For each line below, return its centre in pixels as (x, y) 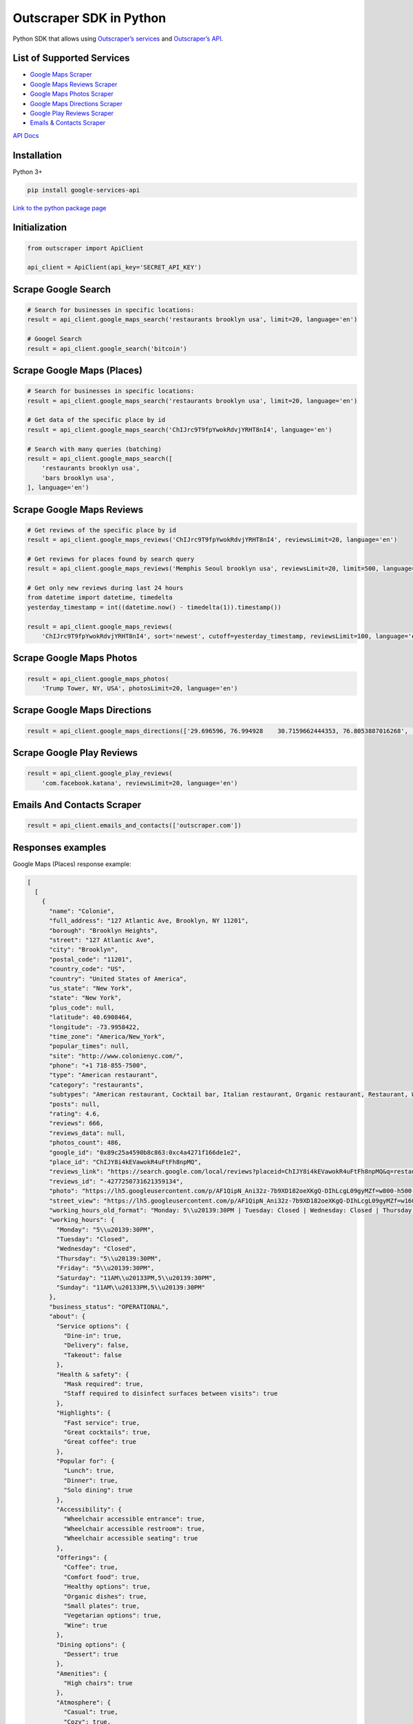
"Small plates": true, (102, 1606)
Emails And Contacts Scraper (77, 804)
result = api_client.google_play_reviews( (100, 773)
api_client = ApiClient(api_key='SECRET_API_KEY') (115, 268)
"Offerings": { (82, 1557)
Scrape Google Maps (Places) (77, 371)
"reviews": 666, (76, 1123)
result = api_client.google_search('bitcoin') (107, 349)
